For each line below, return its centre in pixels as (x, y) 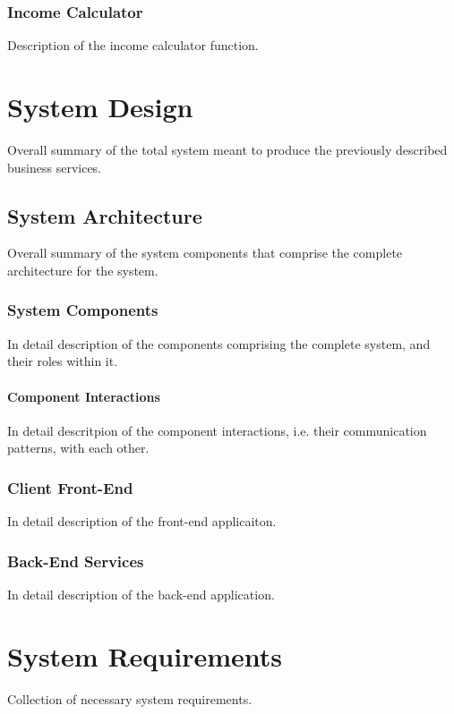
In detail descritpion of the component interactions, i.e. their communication (217, 430)
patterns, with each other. (78, 448)
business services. (55, 167)
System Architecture (105, 215)
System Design (100, 106)
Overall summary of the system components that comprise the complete (205, 253)
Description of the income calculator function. (133, 45)
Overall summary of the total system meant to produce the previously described (227, 149)
